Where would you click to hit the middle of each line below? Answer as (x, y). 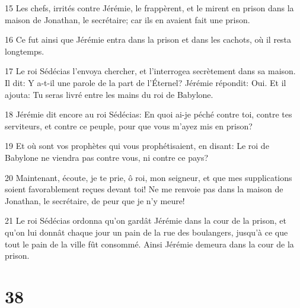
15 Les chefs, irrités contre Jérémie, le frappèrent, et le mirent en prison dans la (149, 8)
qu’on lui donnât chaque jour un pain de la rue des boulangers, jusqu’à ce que (146, 232)
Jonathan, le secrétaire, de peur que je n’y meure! (95, 200)
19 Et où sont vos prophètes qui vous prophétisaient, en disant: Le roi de (137, 146)
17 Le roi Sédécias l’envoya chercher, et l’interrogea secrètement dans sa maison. (150, 71)
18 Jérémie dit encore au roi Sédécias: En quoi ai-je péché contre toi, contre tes (149, 114)
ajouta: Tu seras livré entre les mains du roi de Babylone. (109, 94)
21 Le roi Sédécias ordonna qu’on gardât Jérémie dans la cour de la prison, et (146, 220)
